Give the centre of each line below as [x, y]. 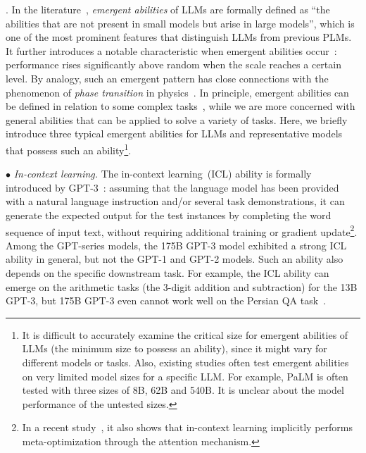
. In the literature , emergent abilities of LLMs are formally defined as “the [168, 9]
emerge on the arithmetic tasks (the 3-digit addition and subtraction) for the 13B [182, 286]
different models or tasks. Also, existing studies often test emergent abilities [185, 362]
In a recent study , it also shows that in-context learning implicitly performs [187, 427]
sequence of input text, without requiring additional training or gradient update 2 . [182, 230]
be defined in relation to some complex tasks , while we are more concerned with [181, 106]
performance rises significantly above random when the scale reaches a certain [173, 64]
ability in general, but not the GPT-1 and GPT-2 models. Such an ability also [175, 259]
